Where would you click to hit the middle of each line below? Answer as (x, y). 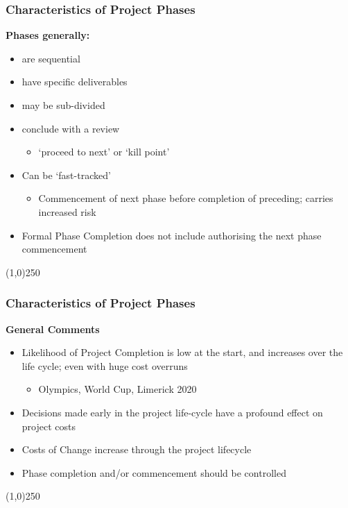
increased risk (67, 211)
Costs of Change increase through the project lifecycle (137, 449)
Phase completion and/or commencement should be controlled (154, 472)
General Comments (53, 329)
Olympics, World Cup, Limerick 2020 (118, 389)
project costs (49, 426)
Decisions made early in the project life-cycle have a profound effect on (172, 412)
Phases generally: (48, 35)
